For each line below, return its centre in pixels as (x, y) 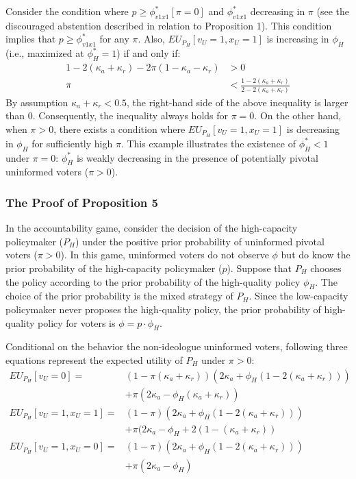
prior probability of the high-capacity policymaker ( (114, 268)
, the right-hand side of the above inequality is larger (238, 102)
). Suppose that (259, 268)
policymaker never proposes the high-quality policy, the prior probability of (163, 309)
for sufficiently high (72, 143)
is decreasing (313, 128)
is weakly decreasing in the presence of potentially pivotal (197, 157)
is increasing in (298, 39)
